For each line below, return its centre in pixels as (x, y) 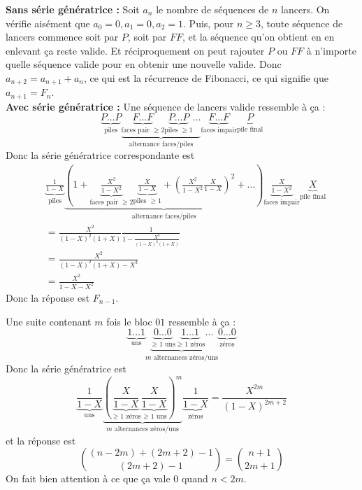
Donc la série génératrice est (66, 369)
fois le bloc (129, 321)
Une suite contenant (49, 321)
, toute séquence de (302, 23)
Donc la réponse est (48, 297)
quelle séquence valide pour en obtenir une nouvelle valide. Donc (144, 64)
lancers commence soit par (62, 37)
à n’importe (331, 50)
